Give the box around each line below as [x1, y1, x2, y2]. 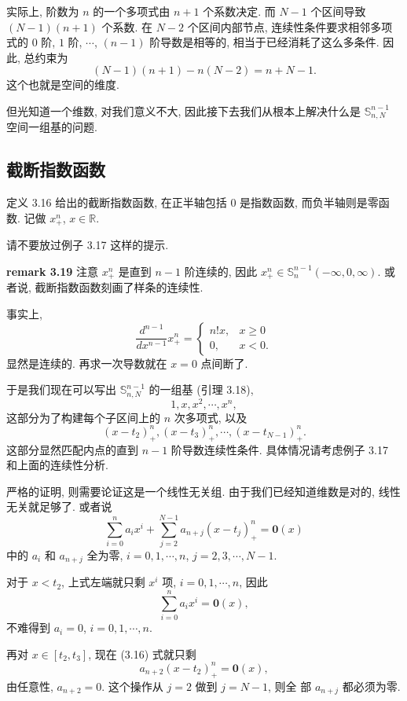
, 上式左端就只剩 [61, 574, 145, 590]
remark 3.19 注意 [6, 262, 99, 279]
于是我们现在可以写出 [6, 381, 116, 398]
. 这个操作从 [101, 677, 163, 694]
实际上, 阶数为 [6, 3, 79, 19]
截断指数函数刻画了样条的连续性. [35, 279, 203, 295]
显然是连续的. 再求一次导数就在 [6, 354, 167, 371]
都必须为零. [342, 677, 401, 694]
